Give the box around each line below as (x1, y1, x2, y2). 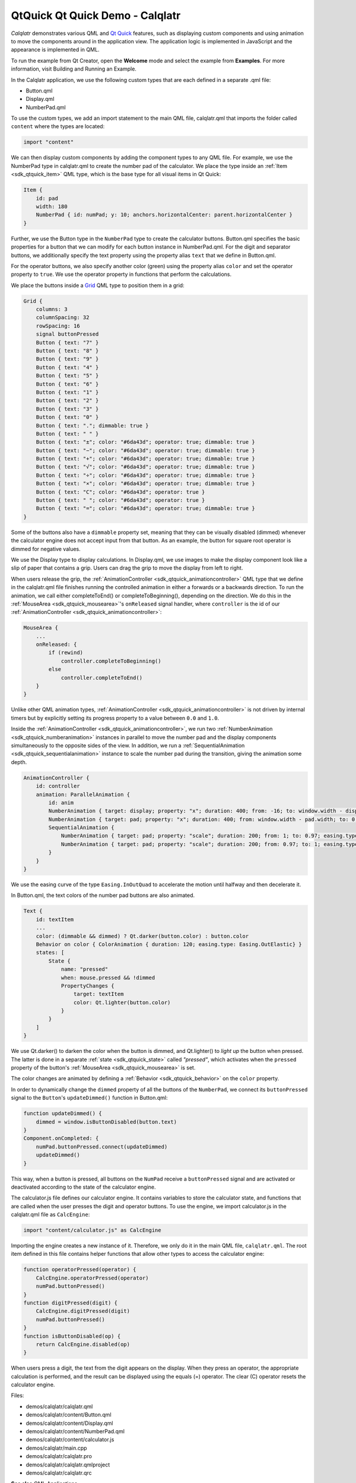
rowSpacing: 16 (36, 322, 80, 329)
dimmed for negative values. (11, 545, 81, 552)
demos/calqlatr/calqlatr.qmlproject (26, 1461, 110, 1468)
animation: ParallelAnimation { (36, 791, 131, 798)
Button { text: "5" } (36, 373, 99, 379)
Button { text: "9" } (36, 356, 99, 362)
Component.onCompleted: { (23, 1135, 99, 1142)
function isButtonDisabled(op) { (23, 1332, 121, 1339)
